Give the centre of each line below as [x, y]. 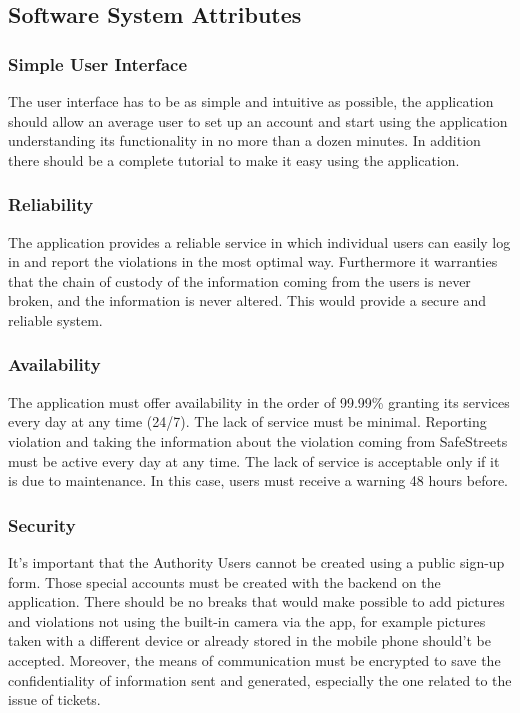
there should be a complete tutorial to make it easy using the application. [234, 159]
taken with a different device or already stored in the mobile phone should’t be [249, 640]
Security [42, 524]
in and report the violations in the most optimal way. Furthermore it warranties [253, 261]
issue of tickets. [54, 699]
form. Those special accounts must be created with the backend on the [224, 581]
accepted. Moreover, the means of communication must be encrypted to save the [254, 659]
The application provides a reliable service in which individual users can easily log [259, 241]
